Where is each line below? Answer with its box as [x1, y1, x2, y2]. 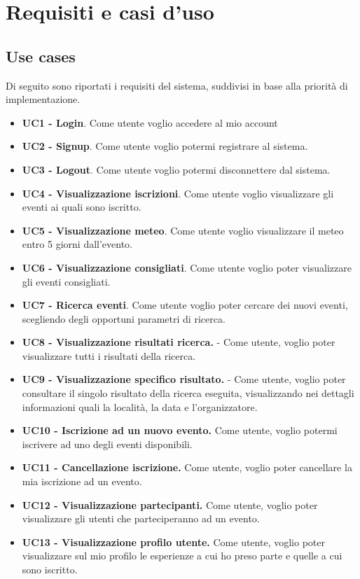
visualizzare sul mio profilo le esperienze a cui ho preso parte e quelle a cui [22, 548, 342, 563]
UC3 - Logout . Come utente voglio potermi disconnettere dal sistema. [22, 162, 331, 176]
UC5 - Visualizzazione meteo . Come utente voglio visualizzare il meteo [22, 223, 344, 237]
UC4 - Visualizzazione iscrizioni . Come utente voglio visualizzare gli [22, 186, 334, 200]
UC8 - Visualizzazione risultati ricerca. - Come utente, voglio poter [22, 335, 335, 349]
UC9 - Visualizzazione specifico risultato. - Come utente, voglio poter [22, 372, 346, 386]
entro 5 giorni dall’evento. [22, 237, 133, 251]
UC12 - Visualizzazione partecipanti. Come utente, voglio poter [22, 497, 318, 512]
